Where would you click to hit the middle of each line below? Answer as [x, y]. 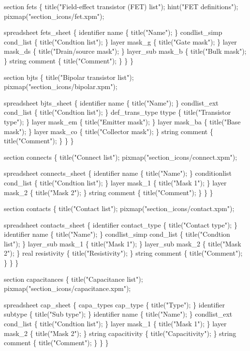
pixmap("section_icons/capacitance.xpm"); [67, 288]
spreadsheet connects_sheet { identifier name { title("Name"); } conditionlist [118, 173]
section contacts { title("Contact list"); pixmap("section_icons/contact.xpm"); [119, 208]
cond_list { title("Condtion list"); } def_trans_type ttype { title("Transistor [118, 112]
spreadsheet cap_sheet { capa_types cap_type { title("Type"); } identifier [114, 304]
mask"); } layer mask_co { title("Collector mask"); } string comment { [109, 131]
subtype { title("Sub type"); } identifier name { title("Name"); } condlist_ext [118, 314]
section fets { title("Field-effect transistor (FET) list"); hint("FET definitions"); [121, 6]
